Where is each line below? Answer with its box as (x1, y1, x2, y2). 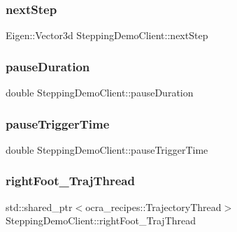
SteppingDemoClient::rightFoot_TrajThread (6, 213, 196, 228)
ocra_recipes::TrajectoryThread (85, 199, 222, 214)
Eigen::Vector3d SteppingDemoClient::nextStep (6, 28, 208, 43)
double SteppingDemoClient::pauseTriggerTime (6, 142, 208, 157)
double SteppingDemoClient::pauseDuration (6, 85, 194, 100)
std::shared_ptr (6, 199, 73, 214)
